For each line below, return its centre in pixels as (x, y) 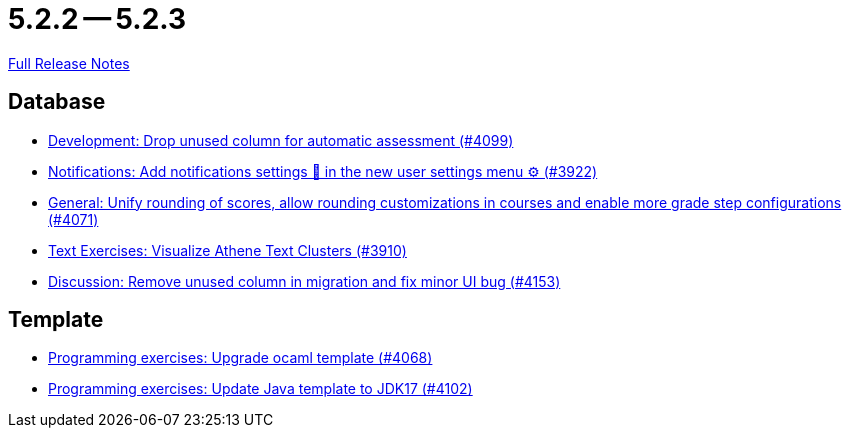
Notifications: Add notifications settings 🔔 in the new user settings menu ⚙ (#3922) (323, 171)
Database (57, 102)
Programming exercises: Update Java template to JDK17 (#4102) (260, 389)
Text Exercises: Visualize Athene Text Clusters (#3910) (227, 250)
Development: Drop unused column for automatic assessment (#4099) (281, 140)
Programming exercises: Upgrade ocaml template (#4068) (240, 358)
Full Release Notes (69, 63)
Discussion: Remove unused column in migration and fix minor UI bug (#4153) (304, 281)
